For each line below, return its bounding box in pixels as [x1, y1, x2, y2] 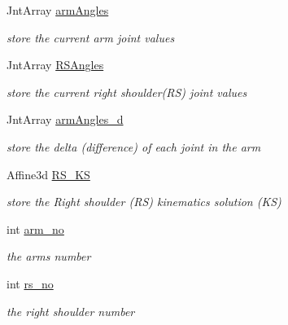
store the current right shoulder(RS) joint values [7, 83, 247, 100]
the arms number [7, 248, 91, 265]
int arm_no [7, 220, 64, 237]
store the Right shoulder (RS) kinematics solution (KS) [7, 193, 281, 210]
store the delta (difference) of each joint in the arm [7, 138, 261, 155]
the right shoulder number [7, 302, 135, 319]
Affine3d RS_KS [7, 165, 90, 182]
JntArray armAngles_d [7, 111, 124, 128]
